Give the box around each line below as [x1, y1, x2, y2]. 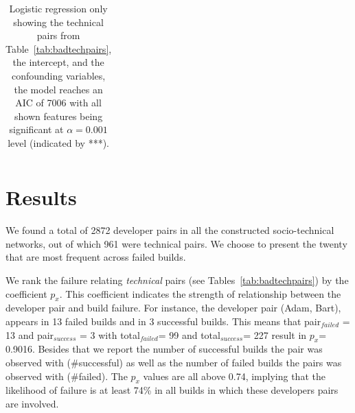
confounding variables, [11, 68, 106, 82]
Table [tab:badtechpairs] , [5, 41, 112, 56]
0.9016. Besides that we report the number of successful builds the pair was [5, 342, 323, 356]
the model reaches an [14, 82, 103, 96]
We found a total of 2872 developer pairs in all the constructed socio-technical [5, 223, 334, 237]
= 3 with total [80, 327, 140, 342]
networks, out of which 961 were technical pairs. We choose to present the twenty [5, 236, 347, 250]
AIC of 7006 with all [15, 95, 102, 110]
